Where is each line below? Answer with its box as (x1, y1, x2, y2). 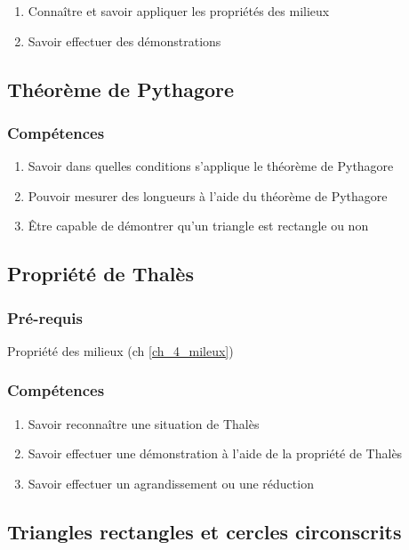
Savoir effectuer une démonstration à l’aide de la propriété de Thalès (28, 444, 403, 463)
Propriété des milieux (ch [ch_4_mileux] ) (7, 341, 234, 360)
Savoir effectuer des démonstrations (28, 31, 221, 50)
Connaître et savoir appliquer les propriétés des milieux (28, 2, 330, 20)
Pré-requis (7, 306, 83, 328)
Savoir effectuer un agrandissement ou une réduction (28, 473, 314, 492)
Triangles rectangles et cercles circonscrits (7, 517, 402, 545)
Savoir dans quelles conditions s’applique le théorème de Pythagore (28, 157, 394, 175)
